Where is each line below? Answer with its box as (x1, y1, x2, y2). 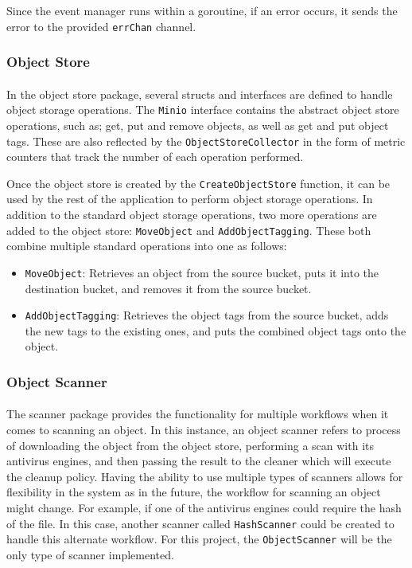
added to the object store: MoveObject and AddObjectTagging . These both (6, 221, 371, 238)
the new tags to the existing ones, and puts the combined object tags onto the (25, 322, 406, 339)
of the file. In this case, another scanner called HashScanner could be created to (6, 515, 395, 531)
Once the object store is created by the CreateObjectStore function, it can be (6, 174, 391, 191)
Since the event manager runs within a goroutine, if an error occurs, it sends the (6, 2, 398, 18)
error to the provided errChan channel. (6, 18, 196, 34)
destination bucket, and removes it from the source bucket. (25, 280, 312, 296)
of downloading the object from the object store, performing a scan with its (6, 437, 375, 453)
